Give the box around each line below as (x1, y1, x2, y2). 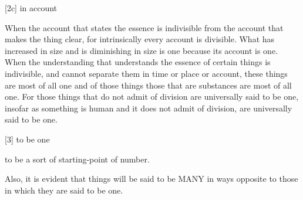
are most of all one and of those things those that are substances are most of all (5, 79, 292, 91)
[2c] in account (5, 2, 58, 13)
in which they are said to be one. (5, 184, 123, 196)
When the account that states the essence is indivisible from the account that (5, 21, 284, 33)
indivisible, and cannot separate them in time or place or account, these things (5, 67, 288, 79)
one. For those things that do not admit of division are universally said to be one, (5, 90, 299, 103)
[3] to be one (5, 133, 50, 145)
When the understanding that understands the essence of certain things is (5, 56, 271, 68)
